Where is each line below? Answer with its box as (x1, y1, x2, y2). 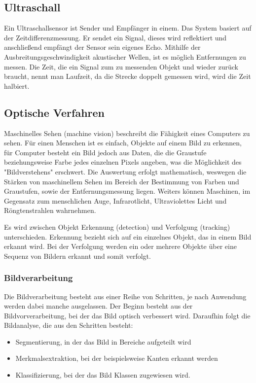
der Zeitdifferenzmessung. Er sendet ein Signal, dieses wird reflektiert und (4, 32, 227, 42)
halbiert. (4, 80, 30, 91)
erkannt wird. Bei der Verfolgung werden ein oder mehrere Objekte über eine (4, 241, 237, 251)
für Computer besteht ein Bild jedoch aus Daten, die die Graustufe (4, 147, 207, 157)
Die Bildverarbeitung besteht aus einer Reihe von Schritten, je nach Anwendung (4, 291, 247, 301)
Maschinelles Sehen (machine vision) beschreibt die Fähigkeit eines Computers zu (4, 128, 250, 138)
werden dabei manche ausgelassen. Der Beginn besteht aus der (4, 301, 193, 311)
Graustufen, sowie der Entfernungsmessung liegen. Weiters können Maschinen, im (4, 186, 251, 196)
